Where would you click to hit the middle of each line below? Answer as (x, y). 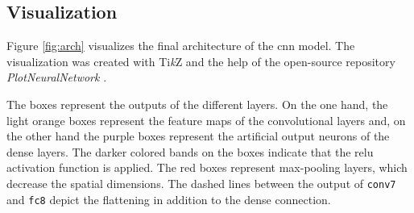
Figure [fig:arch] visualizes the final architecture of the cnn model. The (181, 46)
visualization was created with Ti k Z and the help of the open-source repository (201, 61)
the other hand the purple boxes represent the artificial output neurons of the (198, 136)
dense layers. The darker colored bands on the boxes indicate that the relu (190, 151)
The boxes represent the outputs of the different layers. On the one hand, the (197, 104)
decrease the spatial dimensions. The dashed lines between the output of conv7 (201, 183)
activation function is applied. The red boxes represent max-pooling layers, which (207, 167)
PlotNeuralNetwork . (57, 77)
